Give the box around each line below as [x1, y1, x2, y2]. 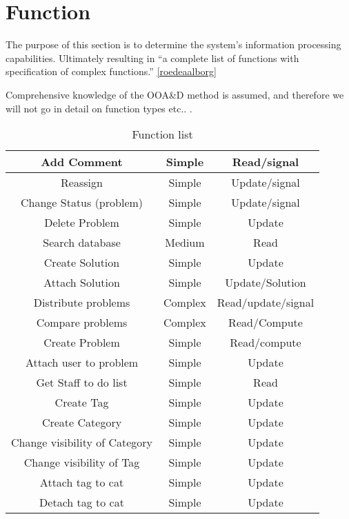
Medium [165, 234, 205, 251]
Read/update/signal [217, 294, 315, 311]
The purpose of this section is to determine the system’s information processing [6, 37, 341, 52]
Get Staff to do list [36, 374, 128, 391]
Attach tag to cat [39, 474, 124, 491]
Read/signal [232, 154, 299, 170]
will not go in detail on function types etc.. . [6, 101, 192, 115]
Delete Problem [44, 214, 119, 231]
